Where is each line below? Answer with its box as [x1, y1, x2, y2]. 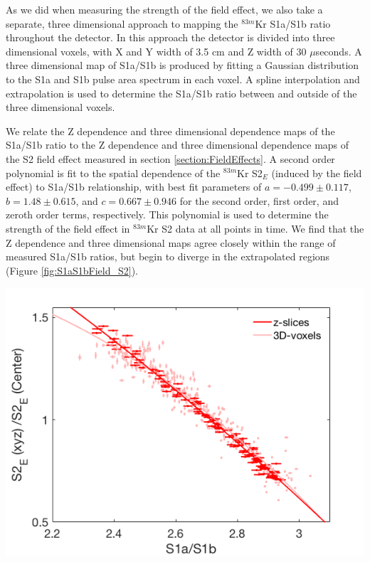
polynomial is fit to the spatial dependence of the [6, 165, 221, 180]
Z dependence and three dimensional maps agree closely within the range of [6, 235, 336, 250]
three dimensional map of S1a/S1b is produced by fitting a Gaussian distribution [6, 58, 359, 73]
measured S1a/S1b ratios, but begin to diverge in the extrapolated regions [6, 249, 330, 264]
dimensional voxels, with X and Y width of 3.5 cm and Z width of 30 [6, 43, 307, 58]
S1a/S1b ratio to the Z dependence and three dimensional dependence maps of [6, 137, 349, 152]
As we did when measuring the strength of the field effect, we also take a [6, 2, 323, 16]
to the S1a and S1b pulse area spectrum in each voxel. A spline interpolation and [6, 71, 360, 86]
